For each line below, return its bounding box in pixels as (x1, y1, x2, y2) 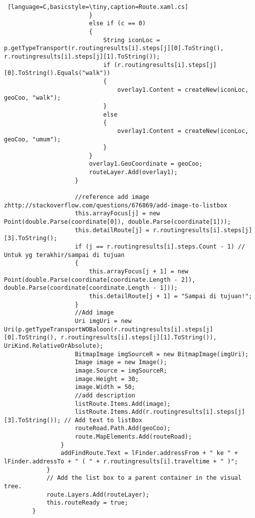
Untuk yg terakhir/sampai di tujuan (4, 251, 125, 259)
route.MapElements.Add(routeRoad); (75, 433, 192, 441)
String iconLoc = (103, 36, 160, 44)
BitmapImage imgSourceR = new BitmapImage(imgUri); (75, 350, 249, 358)
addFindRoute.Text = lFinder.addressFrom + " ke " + (60, 450, 238, 457)
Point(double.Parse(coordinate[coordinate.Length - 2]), (4, 276, 196, 283)
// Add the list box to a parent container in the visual (46, 474, 242, 482)
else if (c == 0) (89, 20, 146, 27)
